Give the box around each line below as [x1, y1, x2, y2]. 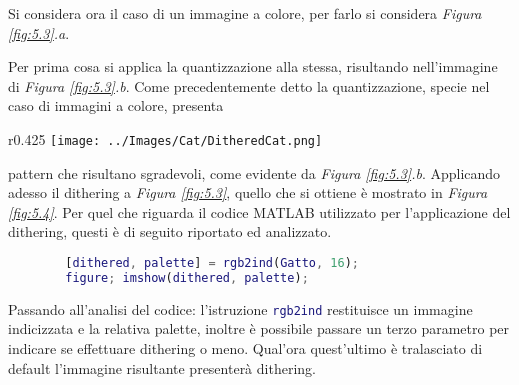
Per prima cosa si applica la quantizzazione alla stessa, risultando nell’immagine [8, 56, 498, 77]
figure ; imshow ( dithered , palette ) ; [65, 270, 309, 285]
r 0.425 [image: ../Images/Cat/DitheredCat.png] [8, 128, 323, 149]
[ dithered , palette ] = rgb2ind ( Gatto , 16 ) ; [65, 256, 359, 270]
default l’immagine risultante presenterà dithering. [8, 357, 316, 378]
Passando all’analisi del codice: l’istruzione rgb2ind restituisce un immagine [8, 298, 473, 319]
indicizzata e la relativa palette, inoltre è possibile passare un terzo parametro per [8, 318, 510, 339]
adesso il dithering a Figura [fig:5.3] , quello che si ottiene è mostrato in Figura [8, 182, 488, 203]
